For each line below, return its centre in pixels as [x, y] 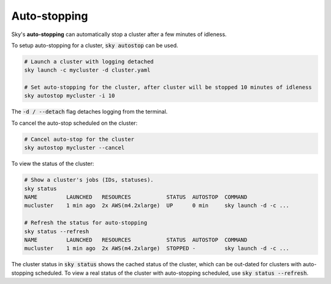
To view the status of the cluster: [53, 164]
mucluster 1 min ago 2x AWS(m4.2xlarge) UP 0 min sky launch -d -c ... [157, 206]
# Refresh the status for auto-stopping [86, 223]
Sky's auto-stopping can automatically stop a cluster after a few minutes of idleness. [119, 34]
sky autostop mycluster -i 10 [70, 96]
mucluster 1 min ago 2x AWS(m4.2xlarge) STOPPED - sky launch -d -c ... [157, 248]
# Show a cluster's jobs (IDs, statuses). [89, 180]
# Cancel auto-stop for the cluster [79, 139]
